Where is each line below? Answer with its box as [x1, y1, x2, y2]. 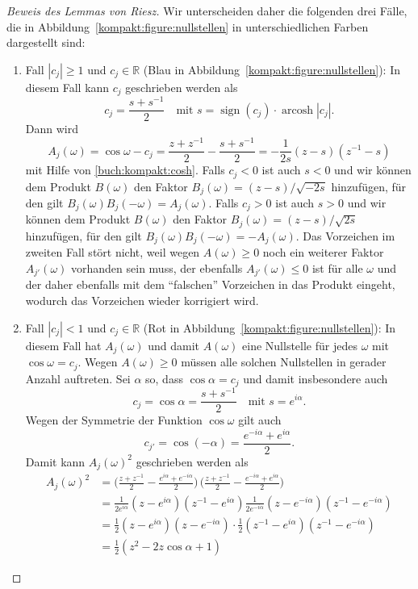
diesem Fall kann [25, 78, 110, 95]
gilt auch [238, 411, 282, 428]
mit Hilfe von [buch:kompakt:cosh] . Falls [25, 161, 225, 178]
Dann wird [25, 120, 78, 137]
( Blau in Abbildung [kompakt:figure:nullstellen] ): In [143, 61, 400, 77]
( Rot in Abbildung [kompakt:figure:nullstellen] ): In [143, 319, 396, 336]
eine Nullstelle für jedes [242, 336, 357, 353]
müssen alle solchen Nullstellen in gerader [181, 353, 387, 370]
